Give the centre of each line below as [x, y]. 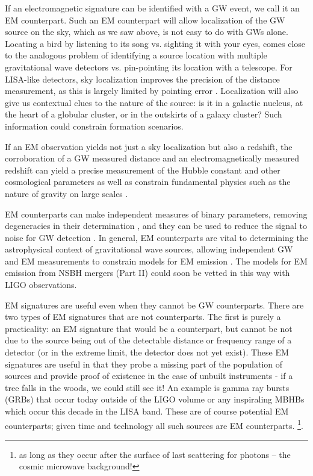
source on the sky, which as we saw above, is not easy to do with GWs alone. [147, 32]
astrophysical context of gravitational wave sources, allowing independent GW [149, 249]
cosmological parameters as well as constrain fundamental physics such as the [148, 182]
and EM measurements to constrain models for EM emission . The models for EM [156, 261]
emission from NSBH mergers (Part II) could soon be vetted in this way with [147, 273]
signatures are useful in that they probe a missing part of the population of [144, 364]
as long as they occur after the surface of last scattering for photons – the [155, 454]
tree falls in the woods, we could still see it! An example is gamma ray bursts [147, 387]
